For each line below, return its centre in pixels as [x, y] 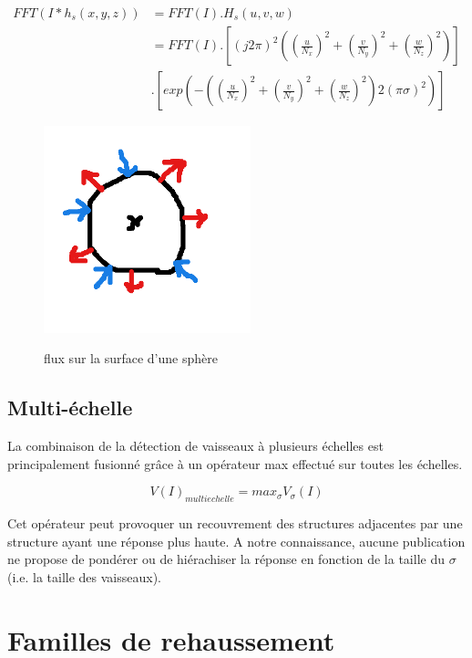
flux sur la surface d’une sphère [131, 358]
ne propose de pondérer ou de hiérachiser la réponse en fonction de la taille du [226, 559]
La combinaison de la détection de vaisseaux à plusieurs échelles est [195, 446]
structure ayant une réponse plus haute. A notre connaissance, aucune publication [236, 541]
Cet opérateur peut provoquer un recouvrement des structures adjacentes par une [235, 523]
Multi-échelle [70, 407]
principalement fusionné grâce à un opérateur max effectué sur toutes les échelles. [235, 463]
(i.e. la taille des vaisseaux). [84, 577]
